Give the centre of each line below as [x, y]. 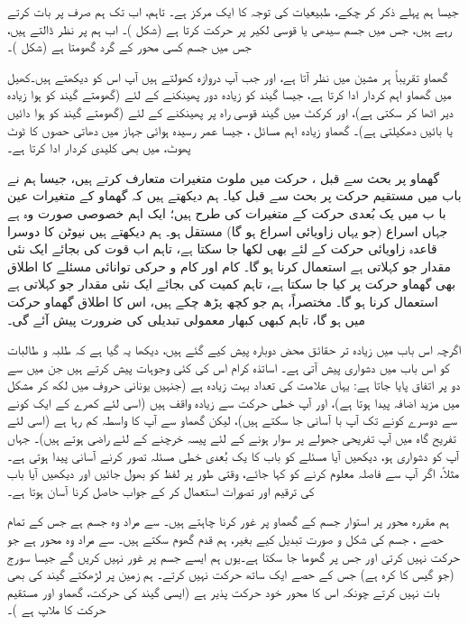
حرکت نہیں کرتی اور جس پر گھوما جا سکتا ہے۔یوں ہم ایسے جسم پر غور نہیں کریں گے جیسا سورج [234, 556]
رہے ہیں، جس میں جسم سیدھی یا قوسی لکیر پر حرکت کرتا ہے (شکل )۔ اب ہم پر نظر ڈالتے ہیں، [230, 28]
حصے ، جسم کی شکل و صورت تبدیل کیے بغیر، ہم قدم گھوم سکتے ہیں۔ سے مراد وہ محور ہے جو [225, 539]
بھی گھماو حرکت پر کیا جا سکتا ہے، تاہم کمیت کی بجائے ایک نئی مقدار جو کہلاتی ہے [232, 284]
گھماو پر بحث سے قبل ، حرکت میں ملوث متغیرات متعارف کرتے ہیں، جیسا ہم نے [224, 177]
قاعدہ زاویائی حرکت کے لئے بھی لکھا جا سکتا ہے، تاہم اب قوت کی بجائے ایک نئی [222, 248]
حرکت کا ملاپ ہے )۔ [57, 609]
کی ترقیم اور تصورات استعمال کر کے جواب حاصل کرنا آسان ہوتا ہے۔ [161, 490]
